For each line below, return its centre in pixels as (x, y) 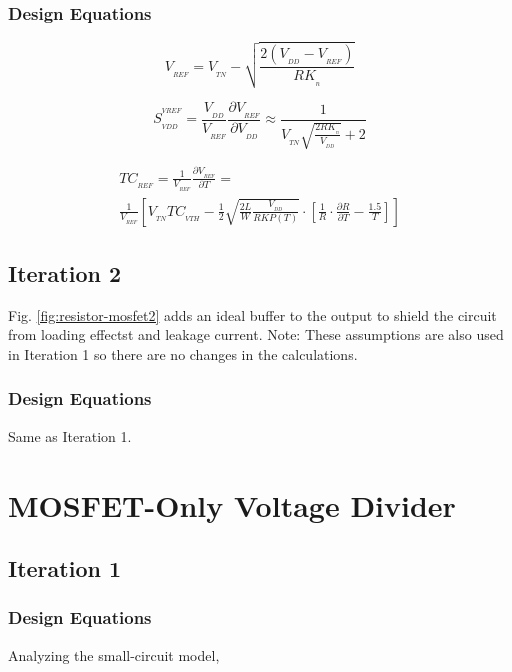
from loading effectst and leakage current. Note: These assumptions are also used (256, 334)
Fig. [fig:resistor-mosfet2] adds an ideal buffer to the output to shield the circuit (252, 314)
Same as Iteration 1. (70, 435)
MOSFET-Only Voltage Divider (232, 504)
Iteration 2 (65, 272)
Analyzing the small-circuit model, (114, 654)
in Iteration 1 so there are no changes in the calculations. (183, 353)
